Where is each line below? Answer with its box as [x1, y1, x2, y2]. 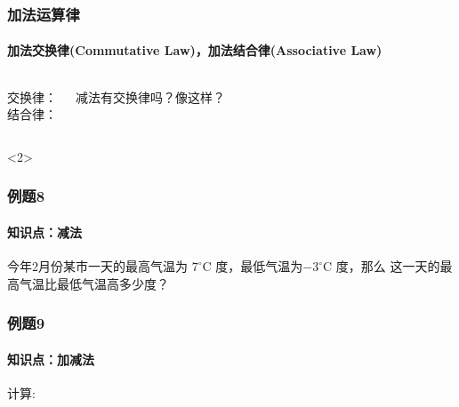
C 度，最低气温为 [202, 257, 303, 275]
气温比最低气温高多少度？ [19, 274, 169, 292]
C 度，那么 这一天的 [323, 257, 440, 275]
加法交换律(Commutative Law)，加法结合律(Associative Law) [7, 41, 382, 60]
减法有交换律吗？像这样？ [76, 87, 225, 106]
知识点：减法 [7, 222, 82, 241]
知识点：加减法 [7, 349, 94, 368]
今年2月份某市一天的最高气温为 [7, 257, 188, 275]
